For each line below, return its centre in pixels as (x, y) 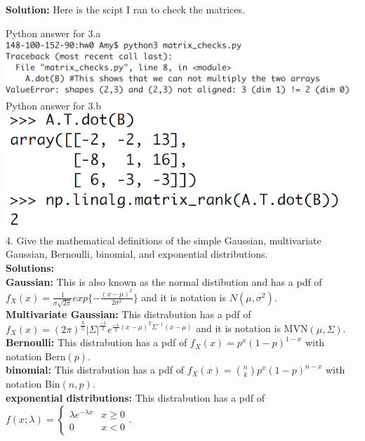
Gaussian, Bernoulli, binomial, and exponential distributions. (137, 254)
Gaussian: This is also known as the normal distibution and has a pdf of (164, 281)
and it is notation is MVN (252, 328)
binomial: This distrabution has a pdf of (95, 370)
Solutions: (30, 267)
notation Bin (33, 384)
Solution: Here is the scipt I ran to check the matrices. (125, 9)
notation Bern (36, 356)
